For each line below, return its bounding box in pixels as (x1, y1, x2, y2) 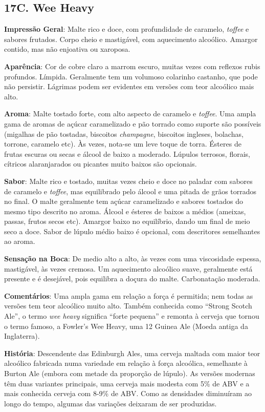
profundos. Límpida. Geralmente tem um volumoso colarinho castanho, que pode (4, 71, 258, 81)
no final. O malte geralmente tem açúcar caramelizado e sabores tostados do (4, 196, 244, 207)
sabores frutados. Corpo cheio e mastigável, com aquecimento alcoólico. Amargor (4, 33, 258, 44)
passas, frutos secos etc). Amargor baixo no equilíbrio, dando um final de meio (4, 216, 250, 226)
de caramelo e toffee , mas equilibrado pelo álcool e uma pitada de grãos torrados (4, 186, 257, 196)
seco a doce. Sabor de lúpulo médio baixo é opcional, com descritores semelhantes (4, 225, 260, 236)
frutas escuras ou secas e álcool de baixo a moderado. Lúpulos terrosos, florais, (4, 148, 250, 159)
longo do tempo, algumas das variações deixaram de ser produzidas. (4, 398, 217, 408)
